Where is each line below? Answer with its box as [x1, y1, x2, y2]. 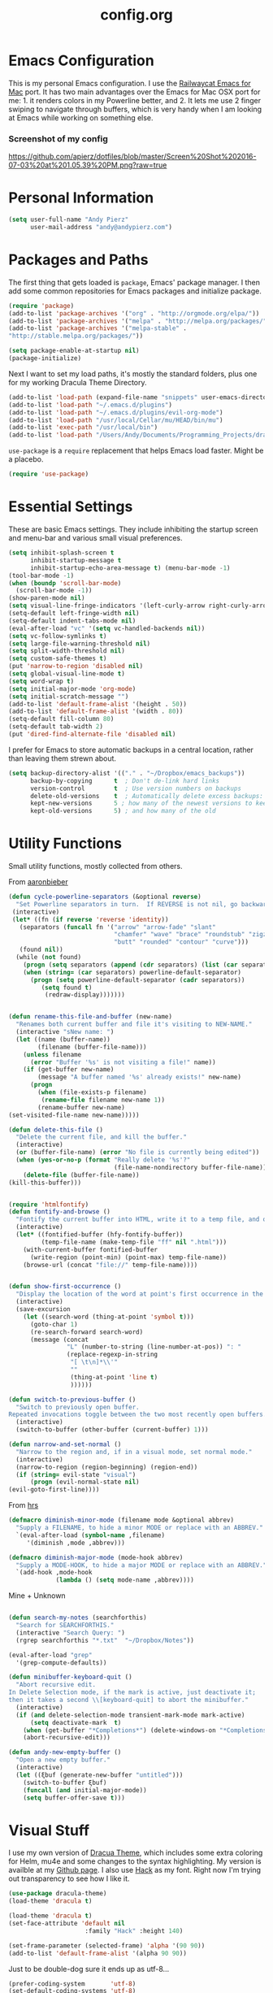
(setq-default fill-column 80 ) [8, 715, 115, 723]
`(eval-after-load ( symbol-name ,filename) [15, 1531, 165, 1539]
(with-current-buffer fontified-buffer [23, 1245, 158, 1253]
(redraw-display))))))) [44, 991, 126, 999]
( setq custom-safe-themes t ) [8, 654, 107, 663]
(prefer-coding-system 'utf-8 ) [8, 1979, 136, 1988]
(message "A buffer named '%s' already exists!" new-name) [37, 1073, 242, 1082]
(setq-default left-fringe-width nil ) [8, 610, 140, 618]
